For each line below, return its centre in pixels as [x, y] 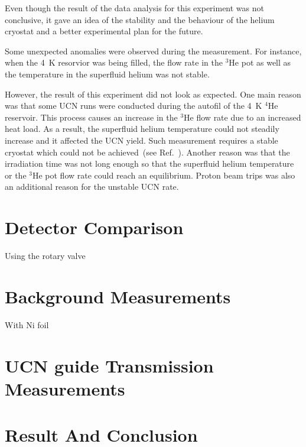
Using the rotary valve [45, 256]
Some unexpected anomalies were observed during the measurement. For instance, [153, 51]
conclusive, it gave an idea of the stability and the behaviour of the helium [140, 19]
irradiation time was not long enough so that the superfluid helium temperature [149, 163]
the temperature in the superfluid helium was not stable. [107, 74]
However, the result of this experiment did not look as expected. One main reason [153, 94]
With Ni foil [27, 324]
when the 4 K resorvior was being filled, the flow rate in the [114, 62]
